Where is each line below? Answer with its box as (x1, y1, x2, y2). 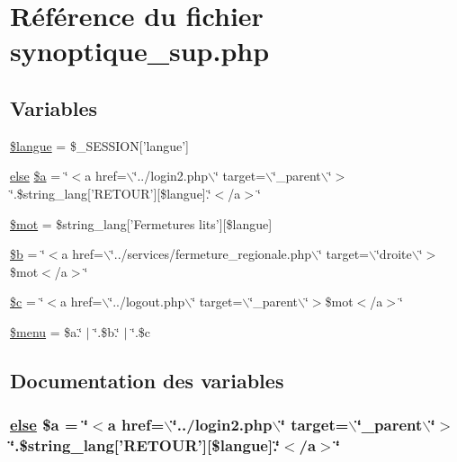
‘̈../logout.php (109, 292, 185, 311)
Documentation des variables (10, 366, 284, 394)
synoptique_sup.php (10, 32, 270, 69)
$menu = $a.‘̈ (10, 322, 83, 341)
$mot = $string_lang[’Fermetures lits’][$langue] (10, 214, 273, 233)
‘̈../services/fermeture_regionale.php (110, 244, 312, 263)
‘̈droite (375, 244, 412, 263)
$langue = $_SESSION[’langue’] (10, 136, 189, 155)
